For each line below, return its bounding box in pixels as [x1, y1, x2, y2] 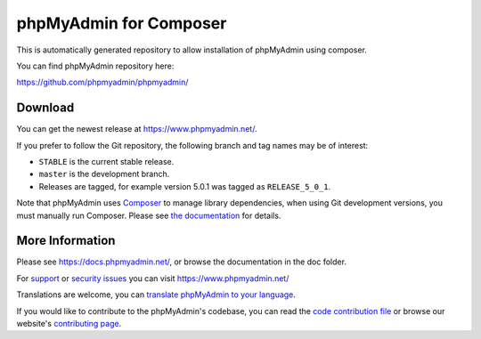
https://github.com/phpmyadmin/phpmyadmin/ [16, 77, 189, 88]
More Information [16, 233, 116, 248]
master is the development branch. [38, 169, 170, 180]
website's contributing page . [16, 319, 122, 329]
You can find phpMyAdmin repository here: [16, 61, 175, 71]
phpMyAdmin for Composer [16, 13, 227, 33]
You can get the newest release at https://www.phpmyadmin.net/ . [16, 124, 257, 134]
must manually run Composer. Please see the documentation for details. [16, 210, 281, 221]
